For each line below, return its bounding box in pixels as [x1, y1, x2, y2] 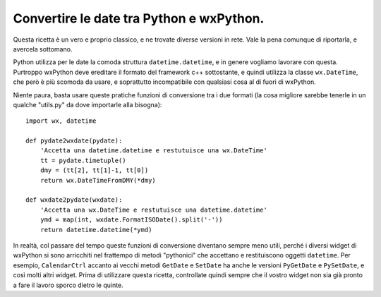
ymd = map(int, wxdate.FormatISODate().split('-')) [40, 216, 223, 224]
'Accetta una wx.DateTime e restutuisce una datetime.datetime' [40, 205, 267, 214]
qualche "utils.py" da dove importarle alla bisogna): [13, 100, 162, 109]
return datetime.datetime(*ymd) [40, 226, 152, 234]
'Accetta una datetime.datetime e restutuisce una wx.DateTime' [40, 147, 267, 154]
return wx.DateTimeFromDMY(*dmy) [40, 176, 157, 184]
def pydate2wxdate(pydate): [25, 137, 123, 145]
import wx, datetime [25, 117, 97, 125]
